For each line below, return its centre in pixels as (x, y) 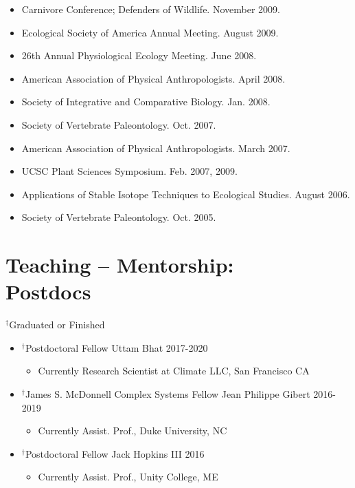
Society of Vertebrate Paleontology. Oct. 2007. (119, 124)
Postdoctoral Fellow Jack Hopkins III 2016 (115, 453)
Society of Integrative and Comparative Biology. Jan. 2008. (146, 102)
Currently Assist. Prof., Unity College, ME (128, 477)
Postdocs (48, 291)
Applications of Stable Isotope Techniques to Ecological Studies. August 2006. (186, 194)
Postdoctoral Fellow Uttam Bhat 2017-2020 (116, 347)
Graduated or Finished (57, 325)
